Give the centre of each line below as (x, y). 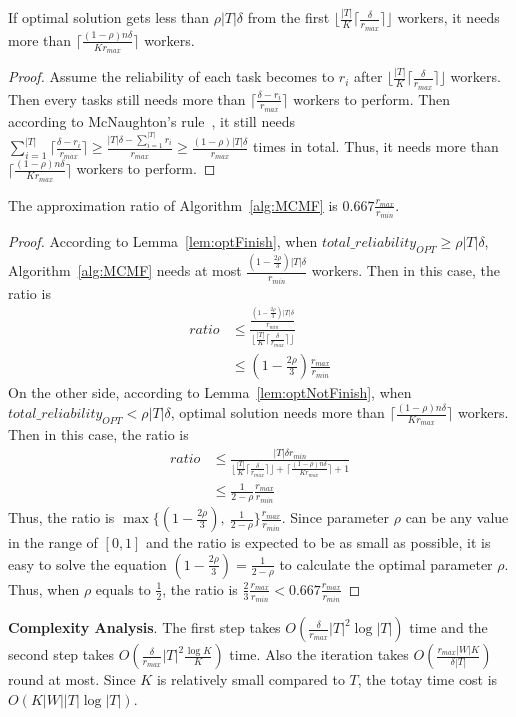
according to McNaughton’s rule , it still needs (151, 120)
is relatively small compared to (250, 679)
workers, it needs (448, 17)
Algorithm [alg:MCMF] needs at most (125, 270)
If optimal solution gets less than (108, 17)
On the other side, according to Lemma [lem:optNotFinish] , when (210, 392)
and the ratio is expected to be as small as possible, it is (318, 542)
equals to (123, 588)
